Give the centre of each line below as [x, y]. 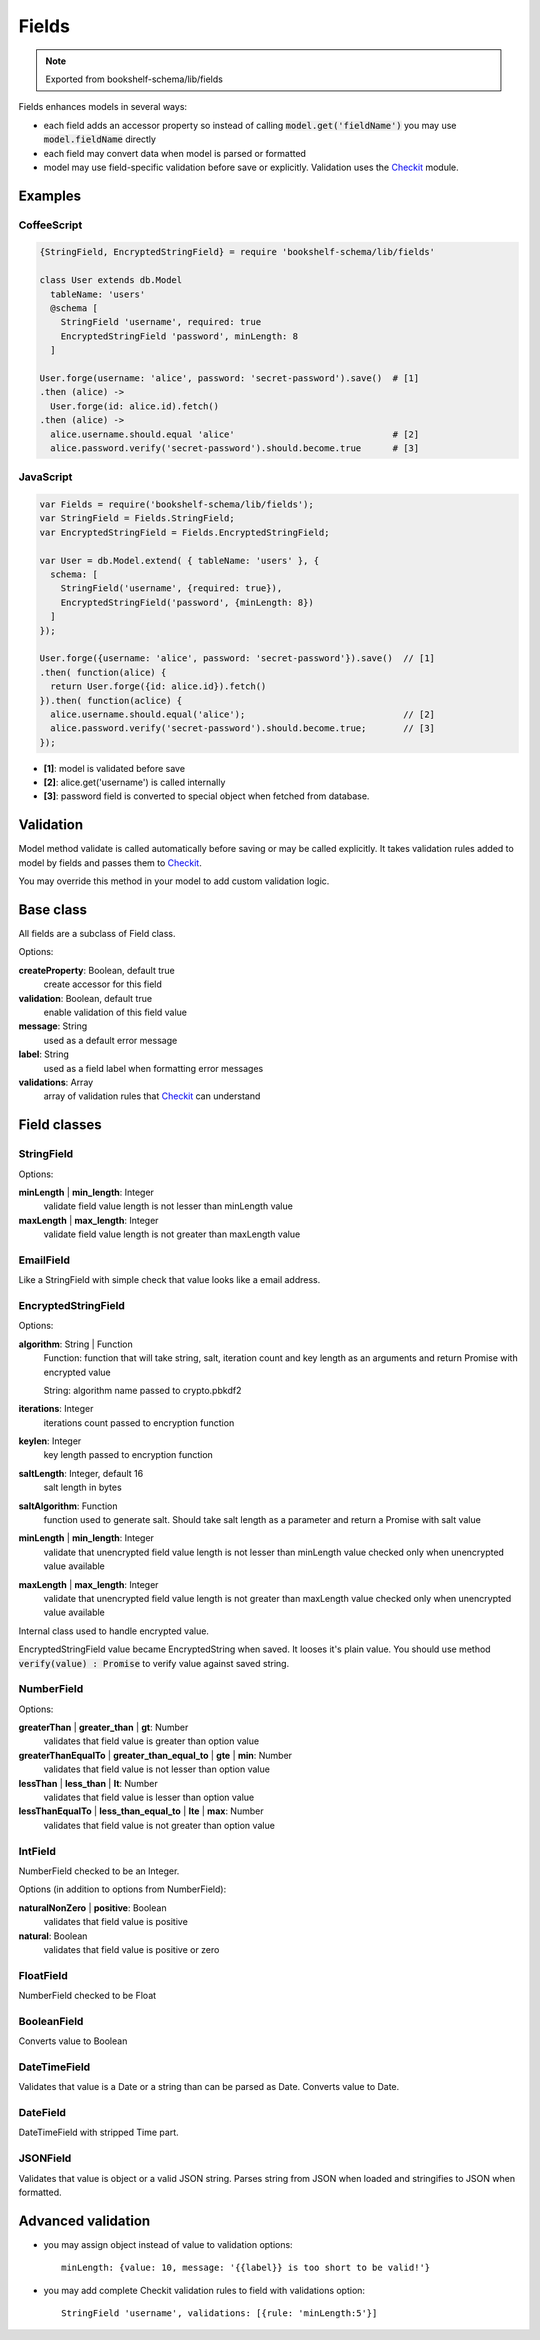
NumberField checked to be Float [87, 1996]
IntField [37, 1851]
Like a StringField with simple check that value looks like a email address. [169, 1280]
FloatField [43, 1975]
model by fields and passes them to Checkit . [110, 862]
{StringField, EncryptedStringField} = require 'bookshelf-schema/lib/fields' [237, 252]
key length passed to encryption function [128, 1455]
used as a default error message [110, 1040]
